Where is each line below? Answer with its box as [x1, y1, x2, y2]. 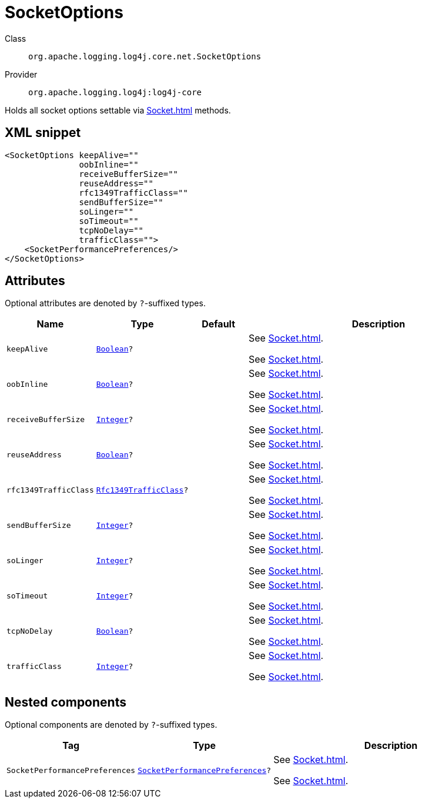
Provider [5, 69, 38, 79]
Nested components [5, 694, 126, 710]
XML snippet [5, 125, 81, 140]
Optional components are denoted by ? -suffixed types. [5, 720, 217, 730]
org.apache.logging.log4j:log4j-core [28, 87, 202, 97]
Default [202, 318, 236, 330]
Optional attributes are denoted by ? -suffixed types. [5, 298, 206, 309]
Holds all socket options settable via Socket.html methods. [5, 105, 231, 115]
